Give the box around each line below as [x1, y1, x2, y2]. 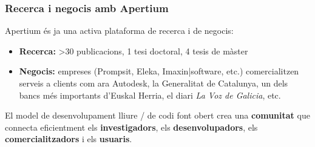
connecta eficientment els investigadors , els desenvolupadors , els [5, 120, 258, 133]
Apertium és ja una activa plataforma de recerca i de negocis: [5, 24, 234, 37]
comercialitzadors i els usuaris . [5, 132, 132, 145]
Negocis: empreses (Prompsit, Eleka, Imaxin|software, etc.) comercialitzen [19, 65, 299, 77]
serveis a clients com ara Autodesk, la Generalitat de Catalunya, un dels [19, 77, 288, 89]
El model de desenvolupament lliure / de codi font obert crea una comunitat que [5, 109, 310, 122]
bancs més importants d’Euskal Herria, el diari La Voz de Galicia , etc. [19, 88, 281, 101]
